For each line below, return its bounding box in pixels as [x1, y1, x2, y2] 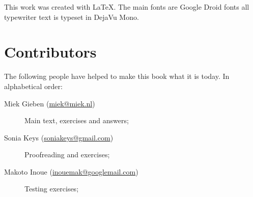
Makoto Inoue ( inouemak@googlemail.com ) [4, 166, 138, 177]
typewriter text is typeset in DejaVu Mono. [4, 11, 139, 22]
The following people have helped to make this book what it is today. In [4, 71, 230, 81]
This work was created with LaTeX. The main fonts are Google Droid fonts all [4, 2, 249, 12]
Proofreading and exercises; [24, 149, 110, 160]
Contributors [4, 41, 97, 62]
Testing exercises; [24, 183, 79, 194]
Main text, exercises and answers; [24, 115, 129, 126]
